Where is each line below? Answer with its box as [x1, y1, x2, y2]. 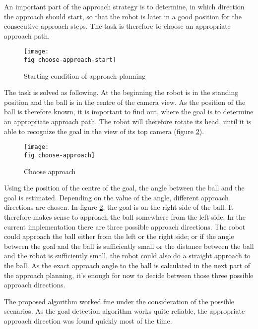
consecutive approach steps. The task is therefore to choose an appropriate [4, 21, 231, 31]
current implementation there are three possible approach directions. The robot [4, 221, 246, 232]
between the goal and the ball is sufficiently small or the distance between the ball [4, 240, 254, 251]
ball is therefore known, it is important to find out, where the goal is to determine [4, 106, 254, 117]
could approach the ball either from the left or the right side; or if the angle [4, 231, 234, 241]
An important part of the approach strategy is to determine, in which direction [4, 1, 245, 11]
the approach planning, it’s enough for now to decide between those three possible [4, 270, 254, 280]
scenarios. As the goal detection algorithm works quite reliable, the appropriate [4, 306, 245, 316]
